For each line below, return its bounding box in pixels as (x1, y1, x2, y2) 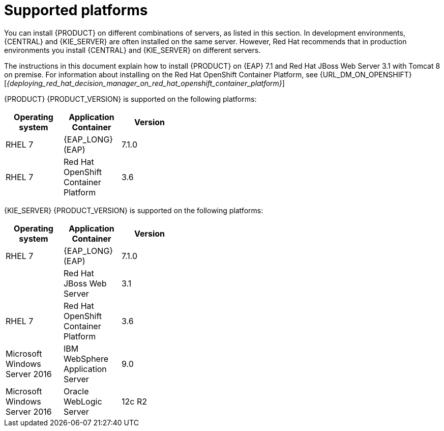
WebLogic (63, 396, 102, 407)
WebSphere (63, 353, 108, 364)
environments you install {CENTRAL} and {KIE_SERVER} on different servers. (4, 45, 261, 54)
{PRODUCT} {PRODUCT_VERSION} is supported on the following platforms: (4, 94, 257, 103)
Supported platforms (4, 2, 148, 19)
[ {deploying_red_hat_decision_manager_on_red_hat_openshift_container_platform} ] (4, 78, 285, 88)
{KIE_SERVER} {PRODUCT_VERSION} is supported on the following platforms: (4, 206, 263, 215)
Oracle (63, 386, 89, 396)
